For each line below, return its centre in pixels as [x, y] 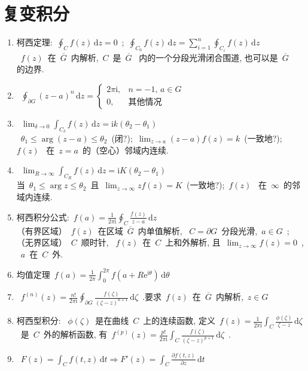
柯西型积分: [39, 321]
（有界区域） [42, 230]
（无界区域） [42, 242]
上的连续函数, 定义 [179, 321]
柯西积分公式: [43, 217]
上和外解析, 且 [193, 242]
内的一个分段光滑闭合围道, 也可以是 [208, 57]
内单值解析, [160, 230]
